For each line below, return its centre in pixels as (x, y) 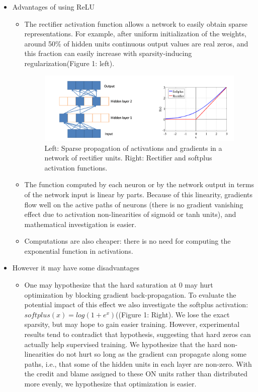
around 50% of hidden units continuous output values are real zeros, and (136, 43)
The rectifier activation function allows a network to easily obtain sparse (136, 23)
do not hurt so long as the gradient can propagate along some (152, 354)
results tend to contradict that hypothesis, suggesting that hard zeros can (138, 334)
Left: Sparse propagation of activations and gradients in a (133, 148)
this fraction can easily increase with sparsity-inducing (108, 53)
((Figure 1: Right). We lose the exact (173, 314)
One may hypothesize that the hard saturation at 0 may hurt (119, 285)
